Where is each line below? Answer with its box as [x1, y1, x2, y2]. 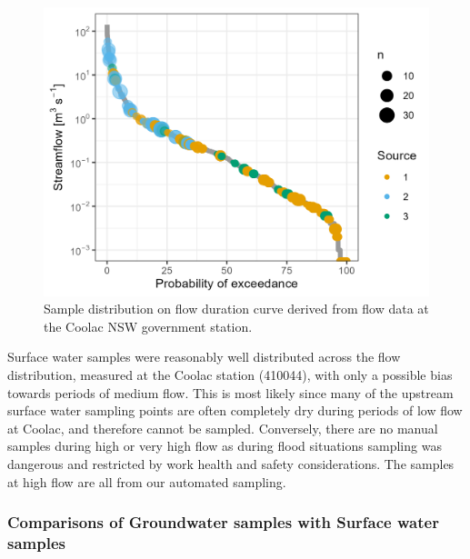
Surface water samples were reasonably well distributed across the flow [7, 347, 401, 366]
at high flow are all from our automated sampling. [7, 472, 286, 491]
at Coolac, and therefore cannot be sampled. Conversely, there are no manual [7, 418, 438, 437]
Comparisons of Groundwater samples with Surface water [7, 511, 439, 534]
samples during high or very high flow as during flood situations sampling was [7, 436, 442, 455]
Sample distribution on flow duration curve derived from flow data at [44, 299, 429, 318]
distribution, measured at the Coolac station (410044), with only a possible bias [7, 364, 453, 384]
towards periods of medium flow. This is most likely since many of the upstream [7, 383, 454, 402]
